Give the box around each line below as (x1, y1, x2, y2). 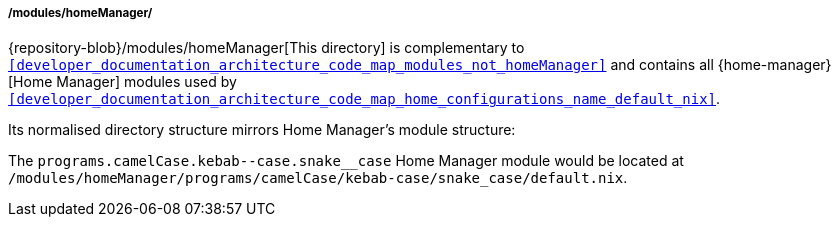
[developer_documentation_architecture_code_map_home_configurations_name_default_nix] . (8, 90, 721, 108)
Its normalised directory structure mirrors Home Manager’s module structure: (8, 121, 516, 139)
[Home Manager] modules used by (8, 73, 237, 91)
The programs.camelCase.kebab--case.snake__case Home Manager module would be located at (8, 152, 684, 170)
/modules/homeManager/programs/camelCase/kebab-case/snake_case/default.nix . (8, 169, 628, 187)
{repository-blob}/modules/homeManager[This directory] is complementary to (8, 39, 525, 57)
